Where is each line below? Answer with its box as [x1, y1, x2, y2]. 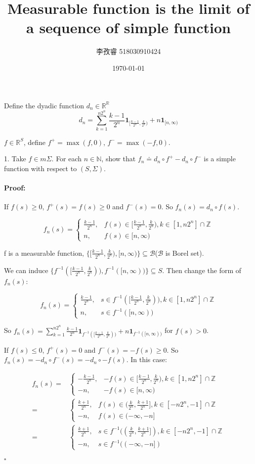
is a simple [204, 153, 236, 164]
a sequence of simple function [26, 17, 231, 38]
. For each [51, 153, 82, 164]
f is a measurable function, [4, 247, 84, 258]
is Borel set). [165, 247, 204, 258]
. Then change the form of [162, 265, 242, 275]
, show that [101, 153, 136, 164]
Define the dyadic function [4, 100, 84, 110]
